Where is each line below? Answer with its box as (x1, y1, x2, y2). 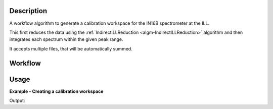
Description (9, 7, 48, 15)
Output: (9, 97, 25, 103)
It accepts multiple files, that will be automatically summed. (9, 45, 132, 51)
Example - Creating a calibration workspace (9, 88, 104, 94)
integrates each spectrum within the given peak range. (9, 36, 123, 42)
